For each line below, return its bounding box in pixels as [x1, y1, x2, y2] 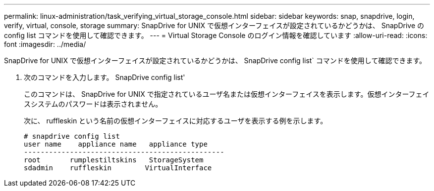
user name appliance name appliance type [24, 140, 208, 148]
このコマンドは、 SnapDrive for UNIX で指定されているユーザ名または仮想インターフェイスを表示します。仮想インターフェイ [24, 90, 430, 98]
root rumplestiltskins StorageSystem [24, 156, 204, 164]
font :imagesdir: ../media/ [4, 40, 86, 48]
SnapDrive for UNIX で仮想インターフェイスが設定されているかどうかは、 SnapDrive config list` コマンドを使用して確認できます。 [4, 56, 426, 65]
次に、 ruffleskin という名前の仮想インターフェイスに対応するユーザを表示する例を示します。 [24, 116, 327, 125]
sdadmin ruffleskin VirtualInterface [24, 164, 212, 172]
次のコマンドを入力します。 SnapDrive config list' [24, 73, 185, 81]
